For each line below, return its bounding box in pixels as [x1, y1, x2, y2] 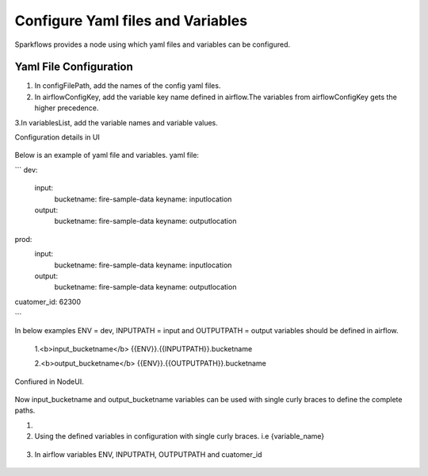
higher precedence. [34, 103, 99, 113]
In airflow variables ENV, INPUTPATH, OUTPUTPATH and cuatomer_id [34, 449, 262, 459]
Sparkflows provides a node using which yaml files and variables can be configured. [14, 40, 291, 49]
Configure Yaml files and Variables [14, 12, 248, 29]
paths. [14, 405, 36, 416]
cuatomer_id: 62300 [14, 297, 81, 306]
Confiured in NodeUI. [14, 377, 84, 386]
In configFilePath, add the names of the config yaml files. [34, 81, 221, 90]
